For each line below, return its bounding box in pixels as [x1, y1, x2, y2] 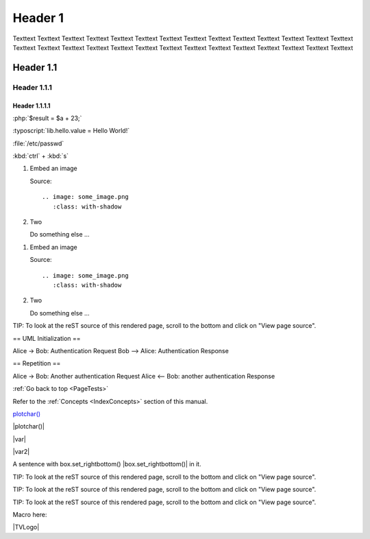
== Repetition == [12, 359, 61, 368]
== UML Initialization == [12, 334, 82, 342]
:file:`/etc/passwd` [12, 139, 64, 147]
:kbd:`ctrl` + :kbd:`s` [12, 152, 69, 160]
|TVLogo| [12, 523, 40, 531]
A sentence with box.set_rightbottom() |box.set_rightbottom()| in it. [12, 460, 201, 468]
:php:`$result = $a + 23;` [12, 114, 82, 122]
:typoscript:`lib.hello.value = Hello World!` [12, 127, 130, 135]
